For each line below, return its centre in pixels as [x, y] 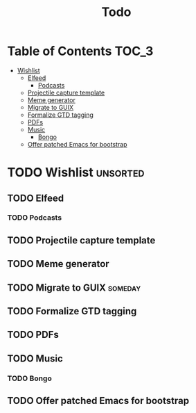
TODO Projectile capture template [81, 240]
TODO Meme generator [58, 264]
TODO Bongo [29, 378]
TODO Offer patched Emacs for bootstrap [98, 401]
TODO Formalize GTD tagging [72, 311]
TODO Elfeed [36, 198]
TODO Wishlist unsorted [76, 173]
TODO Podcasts [35, 218]
